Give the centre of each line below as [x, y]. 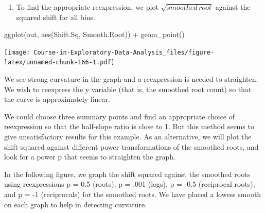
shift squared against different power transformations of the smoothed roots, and [131, 146]
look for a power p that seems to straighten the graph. [90, 157]
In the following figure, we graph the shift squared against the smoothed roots [127, 174]
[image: [17, 52]
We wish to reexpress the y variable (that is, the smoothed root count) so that [128, 89]
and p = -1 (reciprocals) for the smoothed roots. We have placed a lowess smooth [133, 194]
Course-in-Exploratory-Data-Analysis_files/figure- [124, 52]
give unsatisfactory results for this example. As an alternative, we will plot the [128, 137]
